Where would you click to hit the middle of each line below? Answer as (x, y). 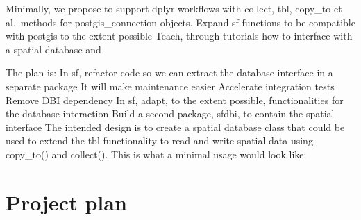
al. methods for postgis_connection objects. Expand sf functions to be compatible (180, 22)
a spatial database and (53, 49)
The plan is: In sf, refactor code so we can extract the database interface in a (169, 73)
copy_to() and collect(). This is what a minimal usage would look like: (156, 154)
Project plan (66, 202)
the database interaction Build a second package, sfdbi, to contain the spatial (170, 113)
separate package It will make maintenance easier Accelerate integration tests (170, 86)
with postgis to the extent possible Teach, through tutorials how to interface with (179, 36)
